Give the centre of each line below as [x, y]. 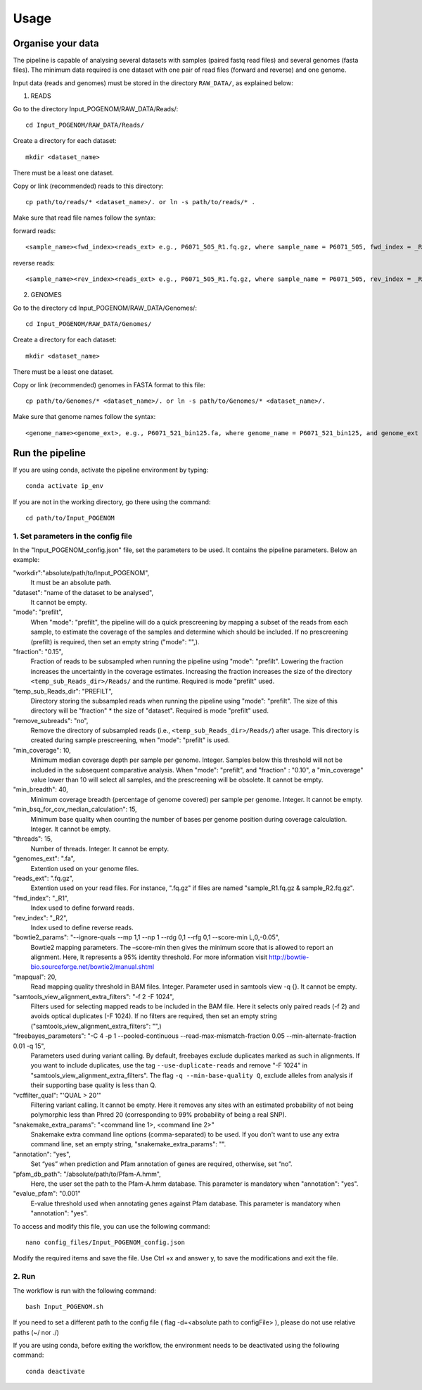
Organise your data [56, 43]
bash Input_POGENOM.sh [65, 1307]
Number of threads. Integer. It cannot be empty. [100, 849]
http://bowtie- [289, 957]
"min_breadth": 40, [40, 789]
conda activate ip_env [65, 486]
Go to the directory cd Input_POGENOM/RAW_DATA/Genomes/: [105, 308]
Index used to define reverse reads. [82, 927]
